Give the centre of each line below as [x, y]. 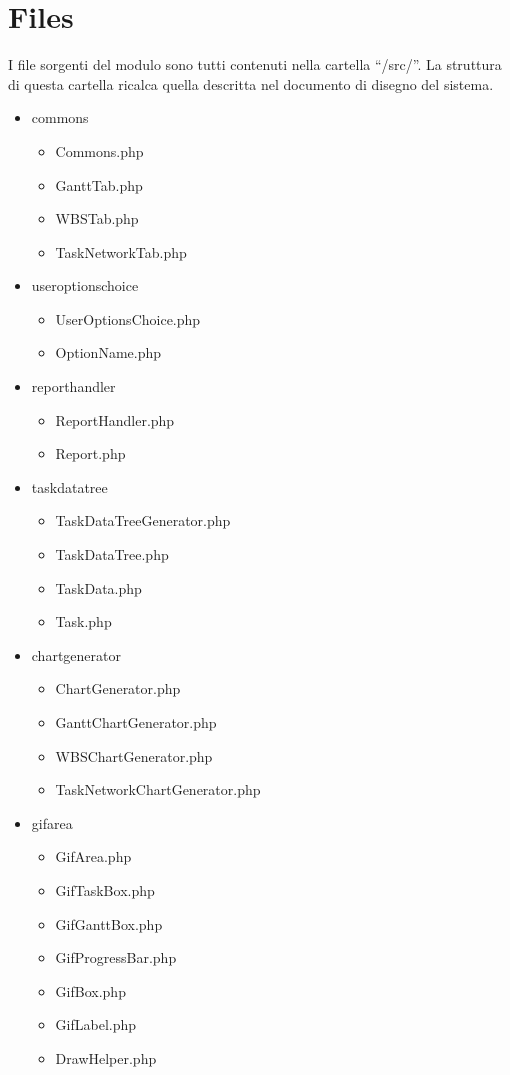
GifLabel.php [96, 1024]
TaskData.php [98, 587]
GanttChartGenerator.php [136, 722]
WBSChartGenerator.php [134, 755]
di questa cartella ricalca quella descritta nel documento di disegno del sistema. [251, 83]
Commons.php [99, 150]
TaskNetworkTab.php [121, 251]
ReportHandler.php [115, 419]
